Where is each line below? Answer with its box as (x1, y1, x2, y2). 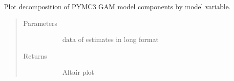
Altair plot (62, 67, 94, 77)
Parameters (23, 18, 57, 28)
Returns (23, 50, 47, 61)
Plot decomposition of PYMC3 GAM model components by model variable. (4, 1, 231, 11)
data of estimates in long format (62, 34, 159, 44)
